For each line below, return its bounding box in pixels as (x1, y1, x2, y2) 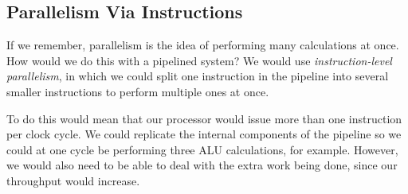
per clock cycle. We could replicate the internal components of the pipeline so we (6, 126, 402, 142)
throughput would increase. (6, 172, 140, 188)
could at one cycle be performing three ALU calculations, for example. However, (6, 141, 398, 157)
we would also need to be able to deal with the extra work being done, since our (6, 157, 398, 173)
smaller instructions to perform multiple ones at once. (6, 83, 269, 99)
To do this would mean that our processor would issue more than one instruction (6, 110, 402, 126)
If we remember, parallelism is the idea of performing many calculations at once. (6, 37, 399, 53)
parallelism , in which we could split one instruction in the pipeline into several (6, 68, 389, 84)
